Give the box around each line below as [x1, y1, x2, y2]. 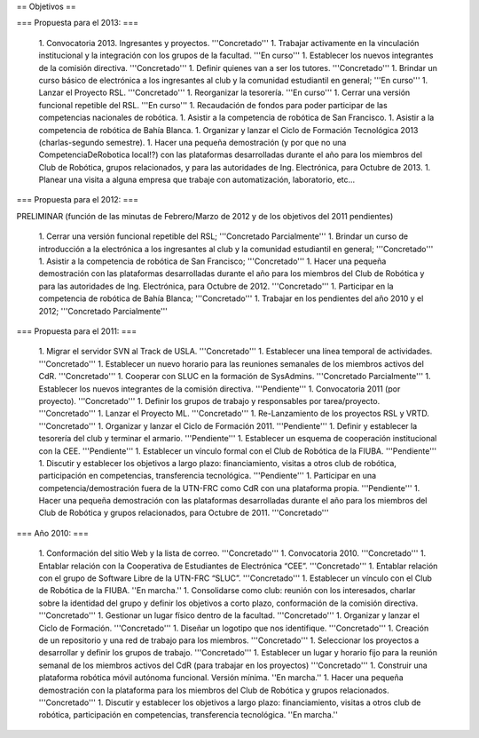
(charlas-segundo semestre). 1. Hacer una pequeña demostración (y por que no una [38, 137, 347, 147]
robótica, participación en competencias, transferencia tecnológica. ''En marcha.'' [38, 710, 339, 720]
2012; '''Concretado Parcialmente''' [38, 306, 169, 316]
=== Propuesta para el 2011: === [16, 325, 137, 337]
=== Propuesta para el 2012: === [16, 194, 139, 205]
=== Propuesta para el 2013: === [16, 18, 139, 28]
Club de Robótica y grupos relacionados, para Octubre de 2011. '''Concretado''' [38, 507, 329, 519]
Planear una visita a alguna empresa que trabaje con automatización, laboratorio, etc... [38, 174, 356, 186]
